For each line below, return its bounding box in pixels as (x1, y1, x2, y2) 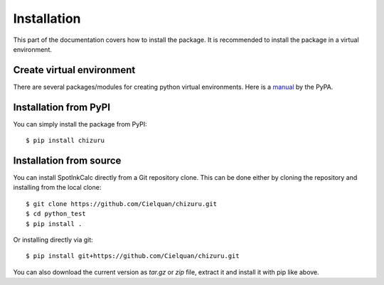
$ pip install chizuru (26, 136, 105, 145)
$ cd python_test (26, 210, 86, 218)
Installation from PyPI (13, 101, 110, 113)
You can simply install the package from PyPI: (13, 119, 147, 128)
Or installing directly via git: (13, 235, 94, 244)
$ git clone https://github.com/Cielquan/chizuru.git (26, 200, 217, 208)
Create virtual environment (13, 64, 136, 76)
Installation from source (13, 154, 122, 166)
